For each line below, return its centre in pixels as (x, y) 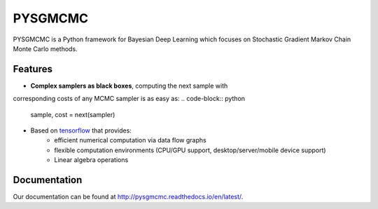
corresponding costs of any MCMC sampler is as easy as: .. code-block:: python (129, 99)
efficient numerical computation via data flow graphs (130, 140)
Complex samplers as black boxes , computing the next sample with (129, 86)
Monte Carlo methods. (45, 48)
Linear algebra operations (91, 160)
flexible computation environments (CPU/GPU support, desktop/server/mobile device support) (190, 150)
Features (33, 69)
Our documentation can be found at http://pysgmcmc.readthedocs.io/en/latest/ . (128, 197)
